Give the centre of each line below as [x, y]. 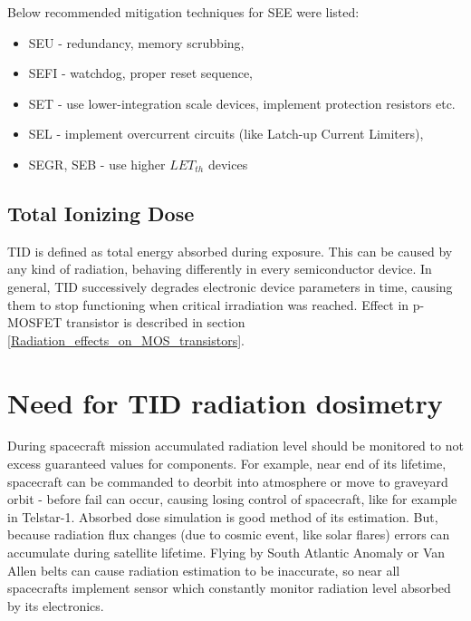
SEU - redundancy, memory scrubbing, [136, 42]
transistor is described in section [155, 322]
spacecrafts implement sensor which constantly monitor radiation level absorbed [229, 588]
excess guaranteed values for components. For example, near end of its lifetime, [227, 464]
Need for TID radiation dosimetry [225, 402]
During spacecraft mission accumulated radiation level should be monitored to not [235, 446]
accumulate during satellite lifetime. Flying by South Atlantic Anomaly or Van [226, 553]
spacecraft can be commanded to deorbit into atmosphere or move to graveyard [228, 481]
